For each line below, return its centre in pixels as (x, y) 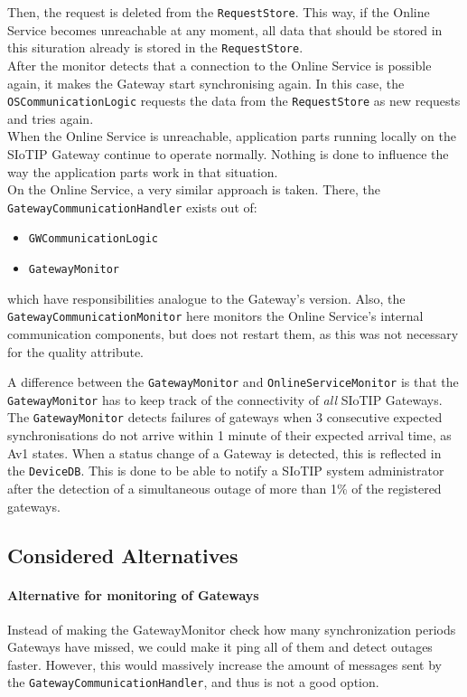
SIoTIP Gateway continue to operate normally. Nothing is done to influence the (228, 153)
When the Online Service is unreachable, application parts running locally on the (232, 136)
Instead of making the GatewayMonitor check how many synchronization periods (232, 629)
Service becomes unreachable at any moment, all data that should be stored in (225, 29)
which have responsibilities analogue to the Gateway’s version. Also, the (206, 298)
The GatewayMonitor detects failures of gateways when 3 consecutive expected (225, 417)
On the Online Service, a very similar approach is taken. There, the (194, 189)
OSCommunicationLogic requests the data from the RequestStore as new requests (234, 101)
